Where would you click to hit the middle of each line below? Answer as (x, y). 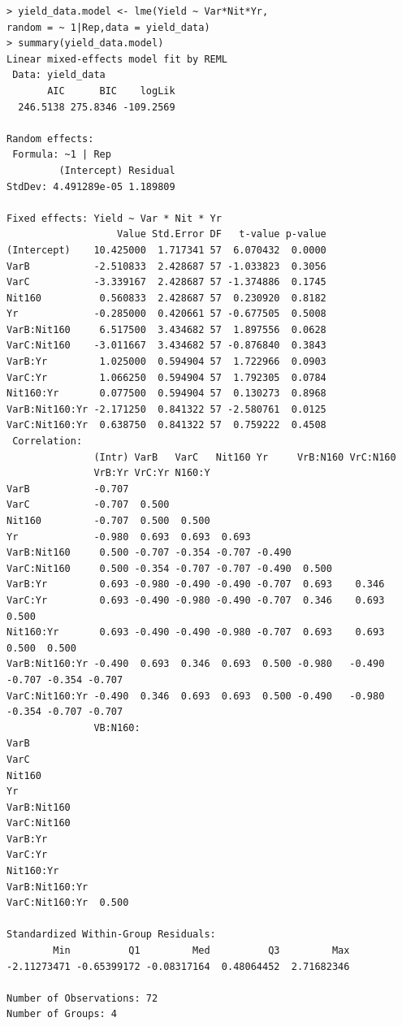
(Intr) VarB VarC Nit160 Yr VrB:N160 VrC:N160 (245, 457)
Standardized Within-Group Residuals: (111, 935)
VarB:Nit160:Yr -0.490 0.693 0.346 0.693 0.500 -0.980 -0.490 (196, 664)
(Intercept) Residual (117, 170)
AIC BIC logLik (111, 91)
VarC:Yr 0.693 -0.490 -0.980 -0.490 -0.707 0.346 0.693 (196, 600)
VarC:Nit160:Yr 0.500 (68, 903)
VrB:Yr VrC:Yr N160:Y (152, 473)
